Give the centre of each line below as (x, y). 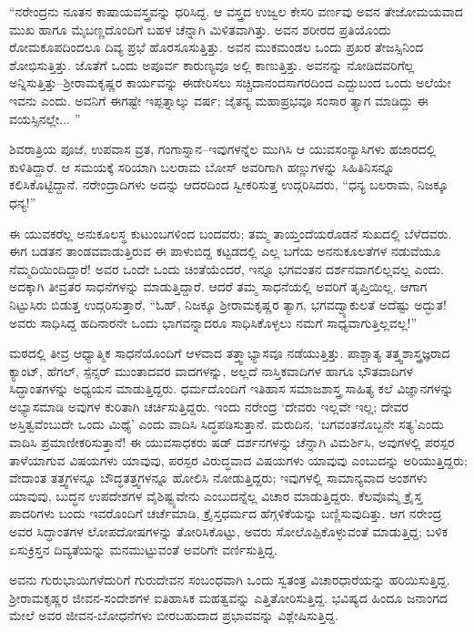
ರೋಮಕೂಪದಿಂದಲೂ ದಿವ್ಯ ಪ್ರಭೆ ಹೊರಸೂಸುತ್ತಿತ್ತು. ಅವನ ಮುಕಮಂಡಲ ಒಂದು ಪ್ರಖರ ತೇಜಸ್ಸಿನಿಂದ (217, 47)
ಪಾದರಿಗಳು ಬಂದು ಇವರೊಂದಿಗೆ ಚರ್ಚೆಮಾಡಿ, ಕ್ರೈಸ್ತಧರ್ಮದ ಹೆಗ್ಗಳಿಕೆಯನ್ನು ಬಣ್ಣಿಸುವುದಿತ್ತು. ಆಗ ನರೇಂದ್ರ (226, 513)
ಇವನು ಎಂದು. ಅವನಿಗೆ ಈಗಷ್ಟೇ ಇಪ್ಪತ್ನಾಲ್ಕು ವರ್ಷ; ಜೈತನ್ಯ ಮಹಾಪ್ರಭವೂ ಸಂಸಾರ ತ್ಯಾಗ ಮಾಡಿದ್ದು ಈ (219, 100)
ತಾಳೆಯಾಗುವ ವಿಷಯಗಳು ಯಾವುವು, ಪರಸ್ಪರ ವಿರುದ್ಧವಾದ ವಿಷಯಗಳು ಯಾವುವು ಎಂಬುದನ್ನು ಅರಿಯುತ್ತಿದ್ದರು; (238, 459)
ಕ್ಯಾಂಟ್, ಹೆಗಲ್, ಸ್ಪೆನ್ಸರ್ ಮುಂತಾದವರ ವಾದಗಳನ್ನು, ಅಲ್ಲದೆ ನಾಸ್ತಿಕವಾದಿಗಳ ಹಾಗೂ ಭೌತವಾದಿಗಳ (211, 370)
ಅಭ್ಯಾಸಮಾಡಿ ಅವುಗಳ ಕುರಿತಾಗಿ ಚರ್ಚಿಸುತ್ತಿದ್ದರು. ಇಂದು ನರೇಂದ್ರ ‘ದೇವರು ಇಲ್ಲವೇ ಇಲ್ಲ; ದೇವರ (209, 406)
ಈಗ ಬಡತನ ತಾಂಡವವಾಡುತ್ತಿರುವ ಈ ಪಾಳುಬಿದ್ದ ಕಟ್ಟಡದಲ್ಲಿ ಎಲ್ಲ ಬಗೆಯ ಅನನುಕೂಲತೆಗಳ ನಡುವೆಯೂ (225, 251)
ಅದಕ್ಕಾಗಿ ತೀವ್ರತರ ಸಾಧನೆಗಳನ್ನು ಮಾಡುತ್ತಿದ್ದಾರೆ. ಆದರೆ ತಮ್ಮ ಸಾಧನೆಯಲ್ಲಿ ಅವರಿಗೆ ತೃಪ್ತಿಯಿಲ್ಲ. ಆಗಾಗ (218, 286)
